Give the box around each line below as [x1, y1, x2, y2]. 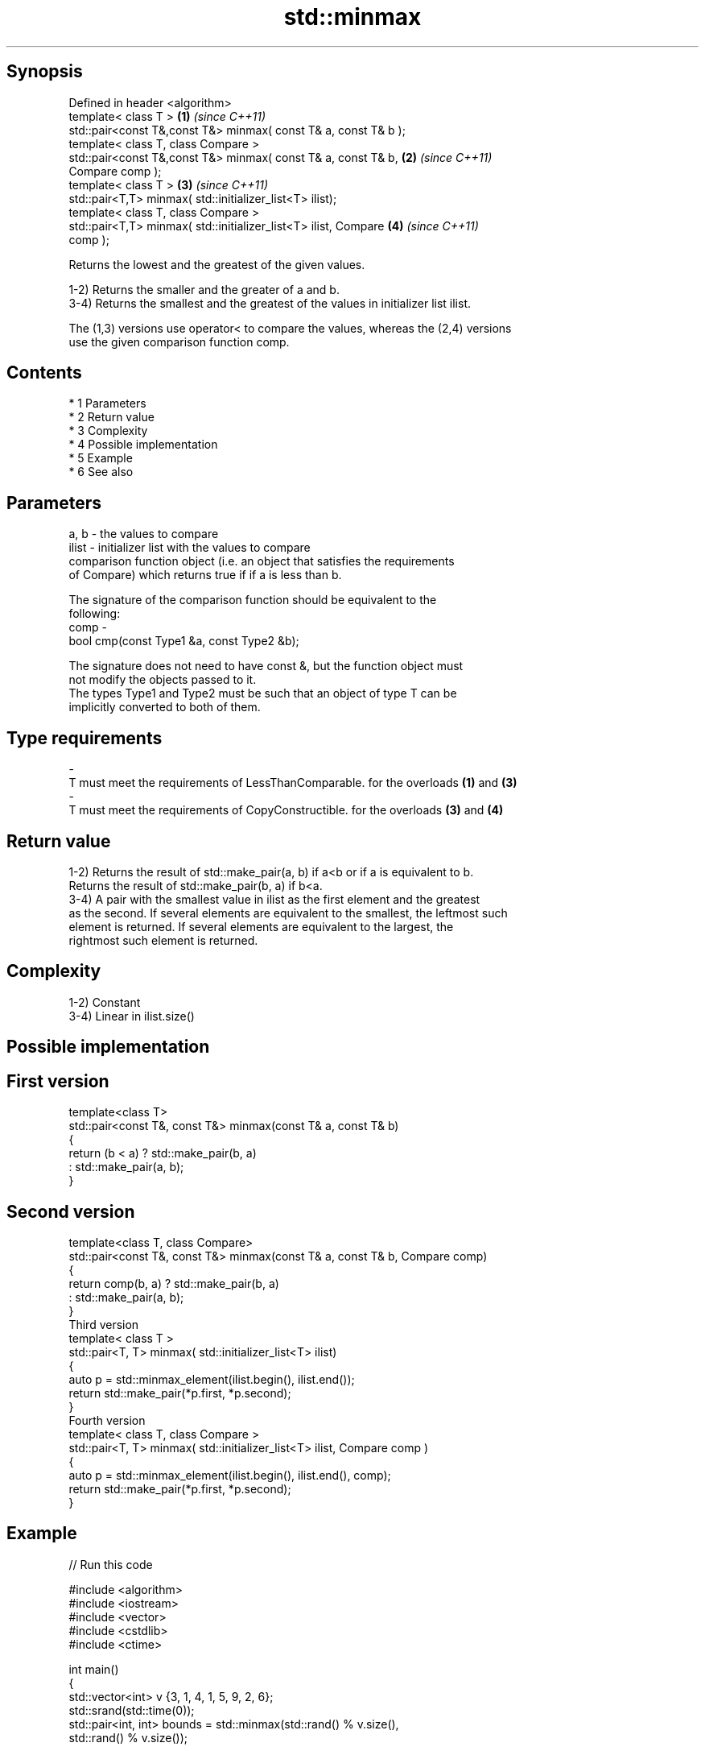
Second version [6, 1201, 135, 1222]
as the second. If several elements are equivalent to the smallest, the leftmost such [68, 905, 508, 920]
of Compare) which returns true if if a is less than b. [68, 568, 342, 582]
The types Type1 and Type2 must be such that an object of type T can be [68, 686, 457, 701]
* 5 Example [68, 451, 133, 466]
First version [6, 1070, 109, 1091]
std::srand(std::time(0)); [68, 1703, 195, 1717]
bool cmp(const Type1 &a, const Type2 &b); [68, 634, 299, 648]
